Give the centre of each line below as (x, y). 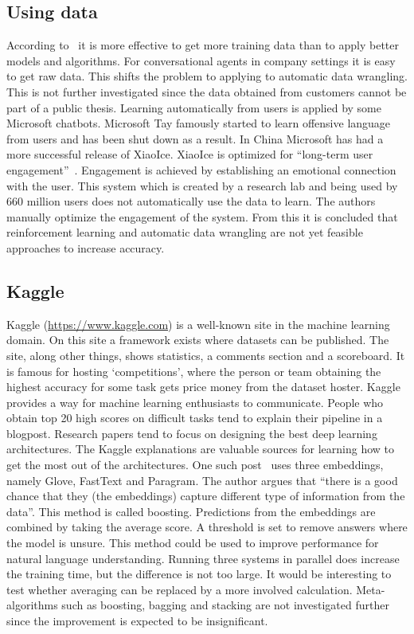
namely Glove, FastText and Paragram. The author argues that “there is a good (202, 480)
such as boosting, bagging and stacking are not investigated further (225, 605)
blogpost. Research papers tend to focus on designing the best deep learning (192, 433)
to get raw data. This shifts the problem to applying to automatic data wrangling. (207, 76)
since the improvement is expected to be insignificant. (137, 620)
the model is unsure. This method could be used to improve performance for (193, 543)
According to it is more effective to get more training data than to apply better (203, 45)
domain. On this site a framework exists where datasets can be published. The (198, 340)
